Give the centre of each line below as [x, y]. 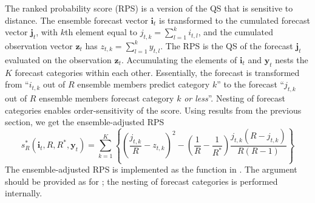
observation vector [39, 45]
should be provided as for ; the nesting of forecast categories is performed [141, 181]
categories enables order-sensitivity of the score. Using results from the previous [153, 110]
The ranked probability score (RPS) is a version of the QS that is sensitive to [149, 8]
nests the [292, 59]
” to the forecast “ [251, 84]
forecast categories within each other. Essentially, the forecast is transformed [157, 72]
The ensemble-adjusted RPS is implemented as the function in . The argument [151, 169]
